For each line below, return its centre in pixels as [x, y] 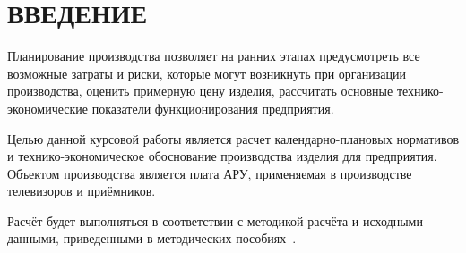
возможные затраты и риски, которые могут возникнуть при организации [207, 73]
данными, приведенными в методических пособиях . [152, 238]
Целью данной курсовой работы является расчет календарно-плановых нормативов [233, 138]
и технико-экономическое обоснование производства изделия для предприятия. [222, 156]
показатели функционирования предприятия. [213, 108]
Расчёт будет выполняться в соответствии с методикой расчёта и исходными [215, 220]
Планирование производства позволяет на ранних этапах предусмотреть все [214, 56]
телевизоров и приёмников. [82, 191]
